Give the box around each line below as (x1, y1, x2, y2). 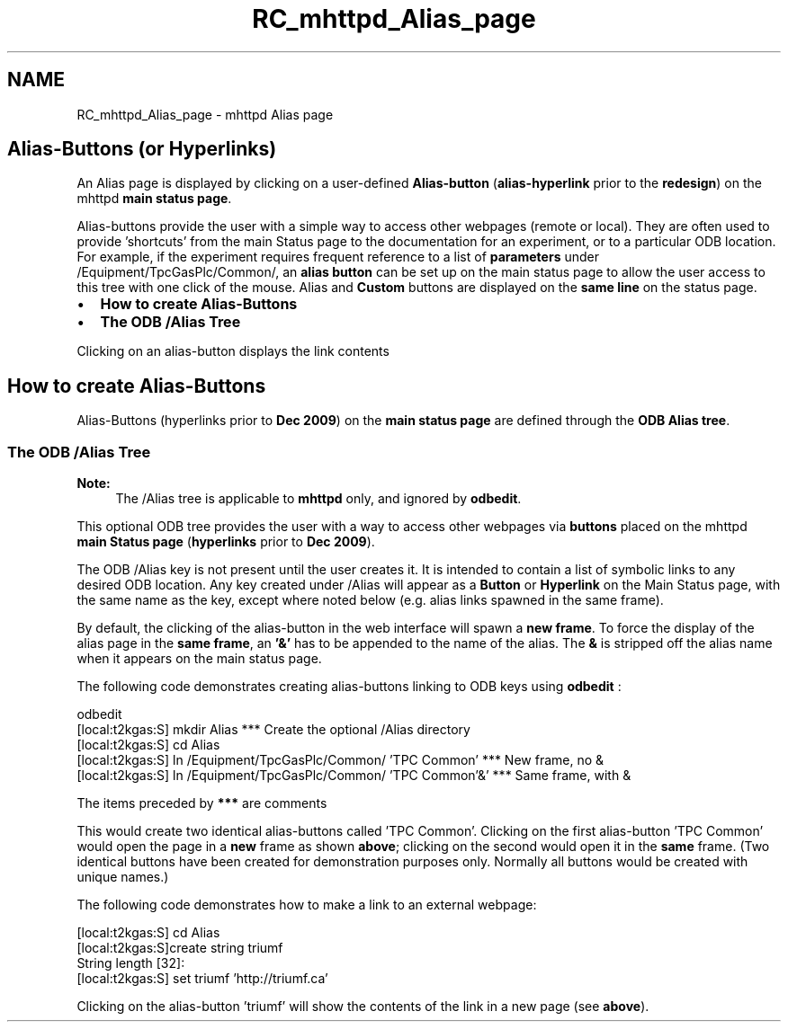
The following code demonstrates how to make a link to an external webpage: (76, 897, 537, 913)
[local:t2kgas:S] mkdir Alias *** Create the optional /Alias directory (76, 722, 470, 738)
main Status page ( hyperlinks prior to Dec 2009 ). (76, 534, 375, 550)
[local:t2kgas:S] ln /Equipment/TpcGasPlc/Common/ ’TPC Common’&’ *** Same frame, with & (76, 767, 631, 784)
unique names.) (76, 869, 169, 885)
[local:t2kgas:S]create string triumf (76, 940, 283, 956)
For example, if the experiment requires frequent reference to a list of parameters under (76, 249, 599, 265)
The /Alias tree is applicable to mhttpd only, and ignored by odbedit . (115, 491, 522, 507)
